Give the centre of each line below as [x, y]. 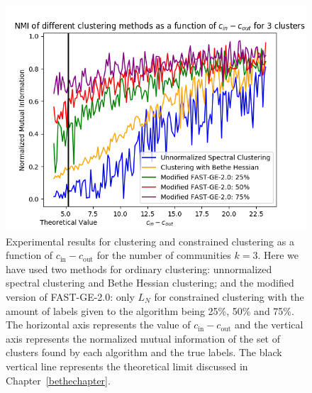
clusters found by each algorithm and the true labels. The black [144, 352]
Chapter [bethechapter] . [58, 380]
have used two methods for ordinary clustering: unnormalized [139, 269]
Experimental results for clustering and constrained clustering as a [150, 241]
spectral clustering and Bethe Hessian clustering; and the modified [150, 283]
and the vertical [269, 325]
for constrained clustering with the [229, 296]
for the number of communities [164, 255]
